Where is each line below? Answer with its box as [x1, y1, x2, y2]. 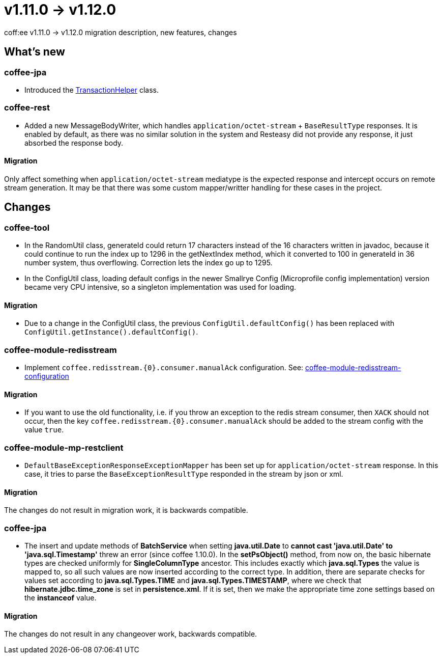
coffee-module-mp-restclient [4, 442, 124, 453]
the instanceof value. [24, 593, 97, 602]
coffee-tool [4, 222, 50, 233]
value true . [24, 425, 64, 434]
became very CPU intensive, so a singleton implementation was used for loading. [24, 283, 297, 292]
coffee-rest [4, 102, 50, 113]
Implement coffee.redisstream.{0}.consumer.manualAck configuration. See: [24, 363, 304, 372]
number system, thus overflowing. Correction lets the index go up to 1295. [24, 258, 273, 267]
